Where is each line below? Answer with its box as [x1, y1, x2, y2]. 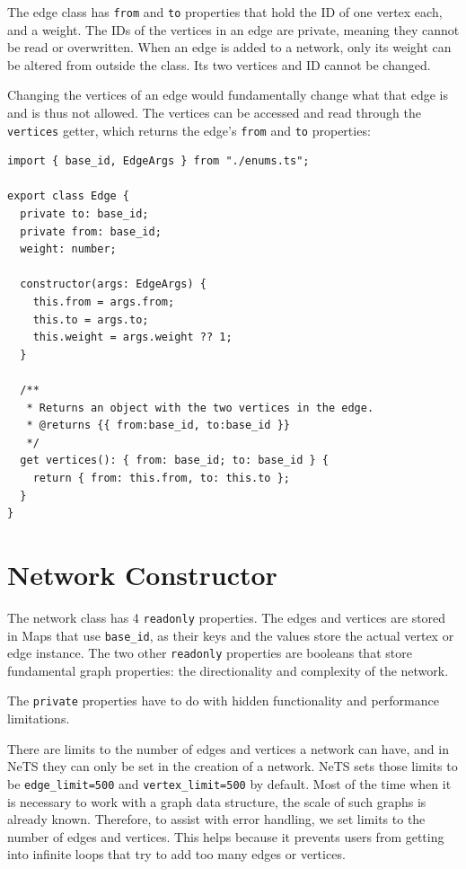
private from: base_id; [20, 225, 162, 238]
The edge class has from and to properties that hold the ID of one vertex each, [7, 3, 443, 21]
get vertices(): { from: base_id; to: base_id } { [20, 454, 329, 467]
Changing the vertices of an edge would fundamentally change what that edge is [7, 85, 448, 104]
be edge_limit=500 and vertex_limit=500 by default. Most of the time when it [7, 774, 452, 793]
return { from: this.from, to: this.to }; [32, 471, 290, 484]
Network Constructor [7, 555, 277, 592]
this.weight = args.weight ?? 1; [32, 331, 233, 344]
